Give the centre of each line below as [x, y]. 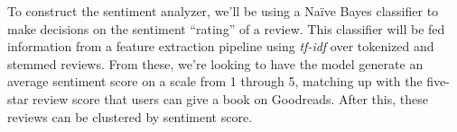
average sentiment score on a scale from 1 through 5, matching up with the [215, 81]
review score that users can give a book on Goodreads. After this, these [230, 98]
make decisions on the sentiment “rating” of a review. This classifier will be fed [226, 28]
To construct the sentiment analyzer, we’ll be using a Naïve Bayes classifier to [223, 11]
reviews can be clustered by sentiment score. [130, 116]
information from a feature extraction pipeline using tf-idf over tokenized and [221, 46]
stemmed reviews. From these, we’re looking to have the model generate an [215, 63]
